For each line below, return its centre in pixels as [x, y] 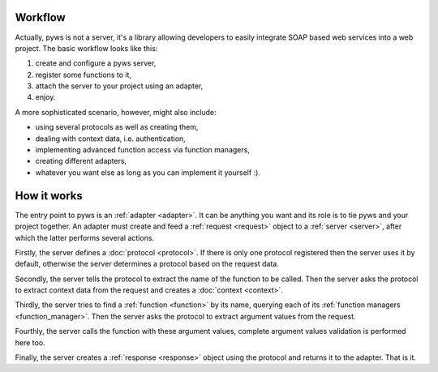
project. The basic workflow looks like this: [86, 48]
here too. [30, 342]
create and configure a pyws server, [96, 63]
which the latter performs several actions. [84, 237]
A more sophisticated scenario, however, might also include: [116, 112]
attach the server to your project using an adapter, [119, 86]
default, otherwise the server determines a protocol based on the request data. [147, 264]
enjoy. [45, 97]
